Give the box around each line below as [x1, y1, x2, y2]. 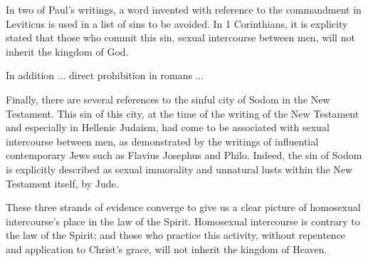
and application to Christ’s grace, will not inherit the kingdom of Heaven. [6, 241, 327, 256]
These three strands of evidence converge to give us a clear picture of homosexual [6, 200, 361, 215]
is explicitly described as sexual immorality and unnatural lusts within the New [6, 161, 353, 176]
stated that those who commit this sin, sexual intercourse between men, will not [6, 30, 355, 45]
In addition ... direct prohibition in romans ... [6, 68, 204, 83]
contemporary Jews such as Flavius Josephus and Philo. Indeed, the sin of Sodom [6, 148, 362, 163]
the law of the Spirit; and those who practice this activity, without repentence [6, 227, 346, 242]
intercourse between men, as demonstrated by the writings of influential [6, 133, 319, 148]
